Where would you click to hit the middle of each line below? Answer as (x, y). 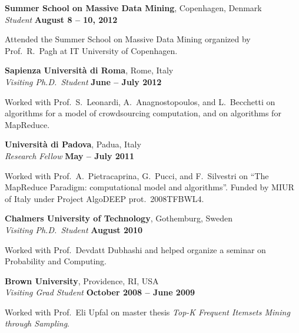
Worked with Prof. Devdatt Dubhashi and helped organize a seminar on (135, 249)
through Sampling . (37, 323)
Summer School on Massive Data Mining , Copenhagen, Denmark (133, 8)
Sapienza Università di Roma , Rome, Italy (89, 70)
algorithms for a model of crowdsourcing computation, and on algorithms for (143, 113)
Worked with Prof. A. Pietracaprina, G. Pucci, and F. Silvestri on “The (137, 175)
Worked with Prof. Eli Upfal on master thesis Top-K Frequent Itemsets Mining (147, 312)
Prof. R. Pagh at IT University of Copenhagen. (91, 50)
